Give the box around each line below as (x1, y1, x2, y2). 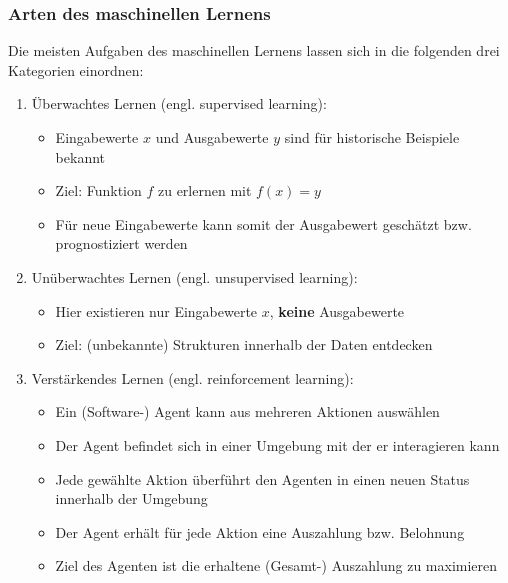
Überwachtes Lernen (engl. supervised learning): (31, 93, 327, 114)
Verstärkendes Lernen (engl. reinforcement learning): (31, 367, 354, 388)
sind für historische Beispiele (284, 127, 460, 147)
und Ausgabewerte (155, 127, 269, 147)
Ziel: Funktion (55, 180, 142, 201)
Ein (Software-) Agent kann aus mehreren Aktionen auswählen (55, 401, 440, 422)
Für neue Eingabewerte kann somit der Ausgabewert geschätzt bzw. (55, 213, 472, 234)
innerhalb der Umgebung (55, 488, 208, 509)
